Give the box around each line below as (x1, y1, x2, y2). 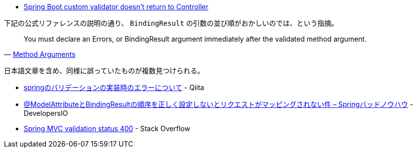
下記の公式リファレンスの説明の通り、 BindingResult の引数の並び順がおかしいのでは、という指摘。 (4, 19, 338, 27)
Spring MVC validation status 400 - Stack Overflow (24, 124, 190, 133)
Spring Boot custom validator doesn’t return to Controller (24, 2, 208, 11)
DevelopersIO (24, 109, 68, 117)
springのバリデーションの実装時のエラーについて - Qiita (24, 83, 205, 92)
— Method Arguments (4, 50, 76, 58)
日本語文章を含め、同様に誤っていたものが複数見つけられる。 (4, 66, 205, 75)
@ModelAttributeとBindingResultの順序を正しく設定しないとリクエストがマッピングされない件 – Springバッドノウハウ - (24, 100, 414, 108)
